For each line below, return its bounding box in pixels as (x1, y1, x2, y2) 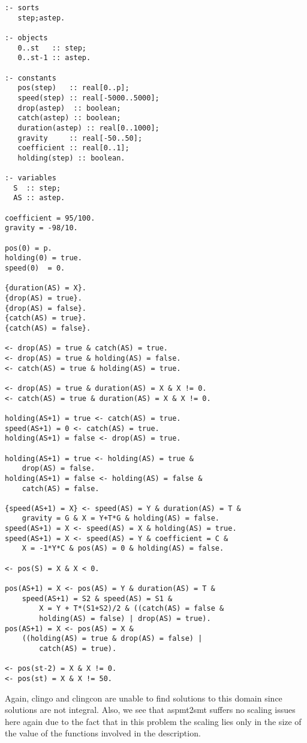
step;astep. (17, 13, 65, 22)
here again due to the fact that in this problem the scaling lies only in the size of (5, 715, 302, 727)
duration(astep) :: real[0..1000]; (17, 123, 159, 132)
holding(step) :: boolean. (17, 153, 125, 162)
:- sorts (5, 4, 40, 12)
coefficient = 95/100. (5, 213, 95, 222)
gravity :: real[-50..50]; (17, 133, 143, 142)
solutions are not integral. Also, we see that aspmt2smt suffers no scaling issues (5, 703, 296, 716)
